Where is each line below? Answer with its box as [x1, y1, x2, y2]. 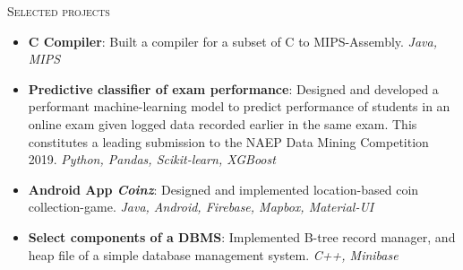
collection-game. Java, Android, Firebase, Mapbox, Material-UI [28, 197, 374, 216]
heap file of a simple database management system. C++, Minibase [28, 245, 399, 264]
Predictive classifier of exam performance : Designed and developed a [28, 79, 439, 98]
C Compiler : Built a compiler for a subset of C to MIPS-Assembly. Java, [28, 31, 437, 50]
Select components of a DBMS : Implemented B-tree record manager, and [28, 227, 456, 246]
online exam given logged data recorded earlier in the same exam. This [28, 114, 417, 133]
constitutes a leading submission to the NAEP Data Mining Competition [28, 132, 429, 151]
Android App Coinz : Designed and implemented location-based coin [28, 179, 419, 198]
